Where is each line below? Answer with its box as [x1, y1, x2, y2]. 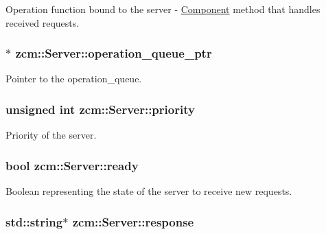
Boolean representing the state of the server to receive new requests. [5, 184, 292, 198]
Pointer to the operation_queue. [5, 71, 142, 86]
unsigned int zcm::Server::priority [5, 100, 195, 117]
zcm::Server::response [72, 213, 194, 230]
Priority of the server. [5, 128, 97, 142]
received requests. [5, 15, 80, 30]
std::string [5, 213, 63, 230]
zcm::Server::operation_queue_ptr [15, 45, 212, 62]
